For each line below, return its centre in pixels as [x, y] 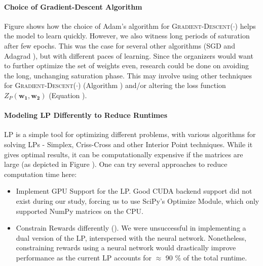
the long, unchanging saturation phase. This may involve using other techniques [128, 75]
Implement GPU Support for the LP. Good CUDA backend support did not [134, 191]
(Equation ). [68, 95]
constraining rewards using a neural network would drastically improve [126, 248]
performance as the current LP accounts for [84, 257]
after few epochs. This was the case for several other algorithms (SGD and [120, 45]
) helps [245, 26]
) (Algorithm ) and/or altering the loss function [152, 85]
